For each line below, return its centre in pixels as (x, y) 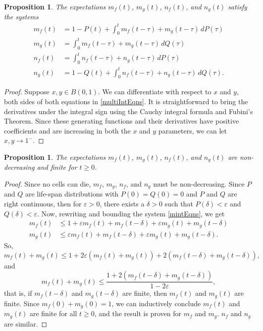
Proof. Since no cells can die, (48, 183)
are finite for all (53, 313)
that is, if (18, 293)
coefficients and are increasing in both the (67, 130)
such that (179, 204)
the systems (21, 17)
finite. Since (22, 303)
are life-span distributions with (72, 194)
